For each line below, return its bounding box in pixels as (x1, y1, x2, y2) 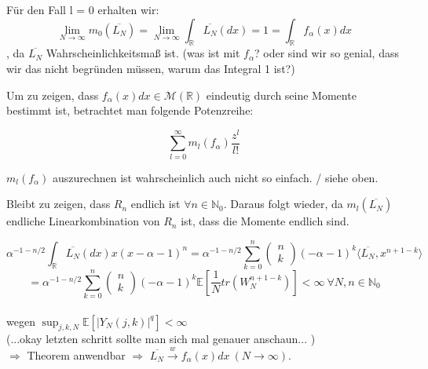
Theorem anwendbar (27, 346, 126, 363)
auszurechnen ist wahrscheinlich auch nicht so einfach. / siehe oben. (53, 169, 379, 185)
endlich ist (130, 195, 181, 212)
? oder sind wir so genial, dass (254, 45, 399, 61)
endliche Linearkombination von (6, 213, 160, 229)
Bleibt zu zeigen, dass (6, 195, 111, 212)
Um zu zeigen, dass (6, 86, 99, 103)
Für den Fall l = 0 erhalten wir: (6, 2, 159, 17)
